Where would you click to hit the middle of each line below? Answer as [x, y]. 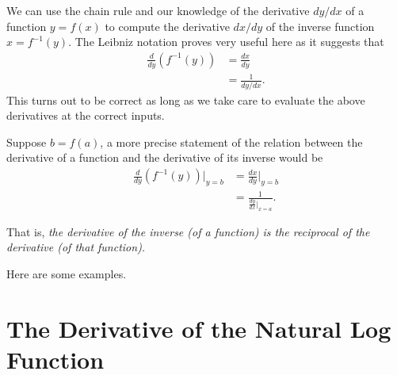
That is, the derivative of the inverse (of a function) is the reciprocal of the [188, 231]
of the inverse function [320, 26]
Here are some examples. [67, 273]
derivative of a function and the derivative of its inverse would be [165, 157]
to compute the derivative [167, 26]
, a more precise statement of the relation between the [231, 142]
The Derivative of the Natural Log [199, 328]
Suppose [27, 142]
